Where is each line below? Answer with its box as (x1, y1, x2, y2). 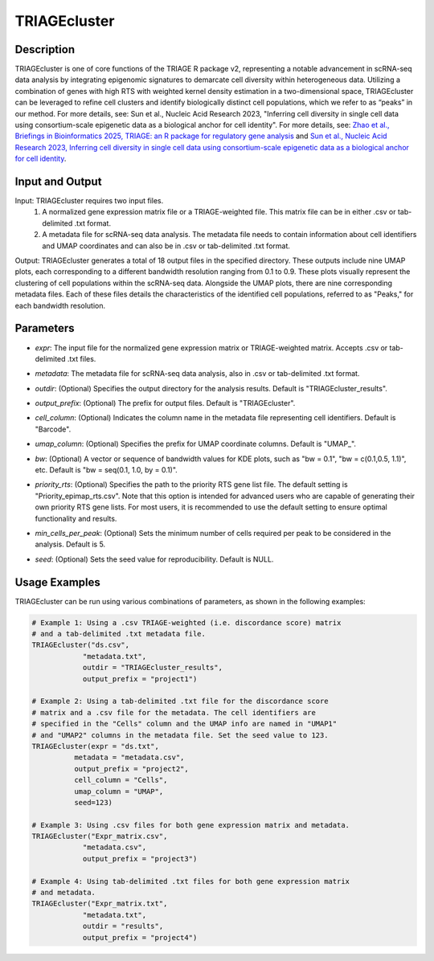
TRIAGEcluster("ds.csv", (31, 640, 130, 650)
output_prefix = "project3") (82, 854, 198, 863)
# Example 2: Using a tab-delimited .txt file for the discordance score (31, 697, 329, 706)
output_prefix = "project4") (82, 933, 198, 942)
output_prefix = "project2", (73, 764, 189, 773)
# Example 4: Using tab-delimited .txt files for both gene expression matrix (31, 877, 350, 885)
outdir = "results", (82, 922, 164, 931)
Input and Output (14, 175, 102, 188)
